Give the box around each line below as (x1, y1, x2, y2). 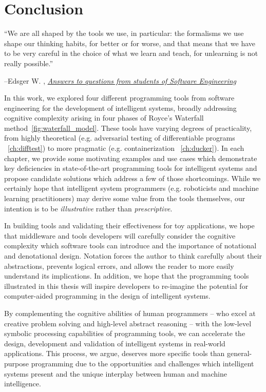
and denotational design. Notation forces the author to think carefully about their (4, 250, 262, 261)
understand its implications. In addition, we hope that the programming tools (4, 270, 249, 281)
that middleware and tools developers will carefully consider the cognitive (4, 230, 236, 241)
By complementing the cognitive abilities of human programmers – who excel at (4, 307, 256, 318)
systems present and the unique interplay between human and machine (4, 368, 227, 379)
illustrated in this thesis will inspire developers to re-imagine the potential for (4, 280, 249, 291)
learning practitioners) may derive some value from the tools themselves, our (4, 193, 245, 204)
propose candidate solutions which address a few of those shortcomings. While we (4, 172, 261, 183)
